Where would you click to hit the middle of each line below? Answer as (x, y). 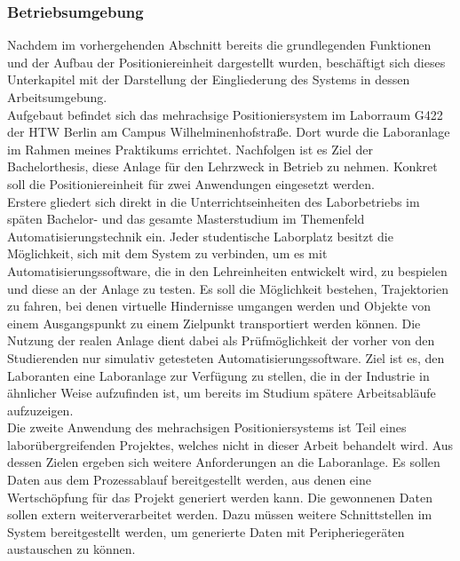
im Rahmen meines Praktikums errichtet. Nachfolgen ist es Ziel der (190, 149)
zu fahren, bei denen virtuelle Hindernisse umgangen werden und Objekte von (219, 306)
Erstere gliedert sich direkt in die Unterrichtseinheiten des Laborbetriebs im (214, 201)
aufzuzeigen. (40, 410)
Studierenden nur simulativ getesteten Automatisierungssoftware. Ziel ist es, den (226, 357)
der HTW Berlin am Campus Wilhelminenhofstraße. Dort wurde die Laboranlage (229, 132)
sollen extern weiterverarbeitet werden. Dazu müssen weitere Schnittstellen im (220, 514)
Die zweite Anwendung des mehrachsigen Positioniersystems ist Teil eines (207, 427)
